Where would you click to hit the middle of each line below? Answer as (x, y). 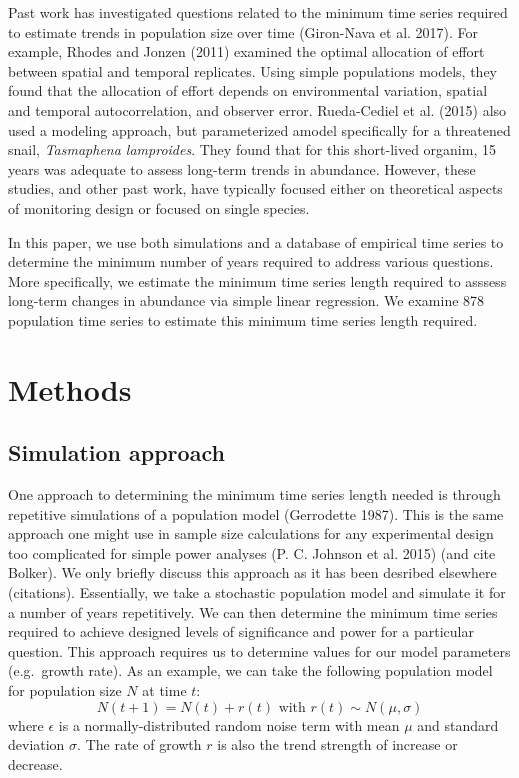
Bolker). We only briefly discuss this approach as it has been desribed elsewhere (252, 572)
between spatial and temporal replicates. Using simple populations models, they (252, 70)
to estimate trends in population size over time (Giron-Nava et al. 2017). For (243, 31)
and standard (458, 724)
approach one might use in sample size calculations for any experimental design (251, 533)
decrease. (35, 763)
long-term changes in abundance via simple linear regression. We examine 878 (246, 300)
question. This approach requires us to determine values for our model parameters (259, 650)
